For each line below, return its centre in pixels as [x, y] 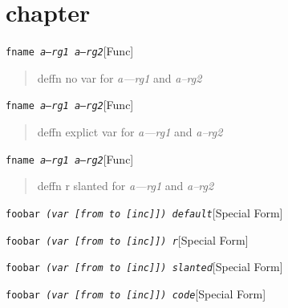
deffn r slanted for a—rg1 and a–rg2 [126, 186]
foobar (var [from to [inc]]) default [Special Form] [144, 212]
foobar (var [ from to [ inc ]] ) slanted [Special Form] [144, 267]
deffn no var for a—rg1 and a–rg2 [120, 77]
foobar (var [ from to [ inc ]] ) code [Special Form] [136, 293]
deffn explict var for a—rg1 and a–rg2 [130, 132]
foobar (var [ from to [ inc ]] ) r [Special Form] [127, 239]
